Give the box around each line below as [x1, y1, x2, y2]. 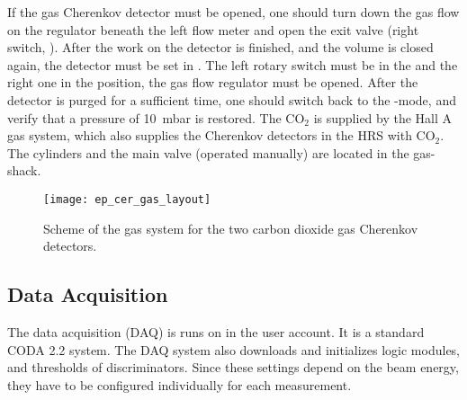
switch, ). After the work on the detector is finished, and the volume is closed [7, 38, 434, 57]
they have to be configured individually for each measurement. [7, 375, 352, 394]
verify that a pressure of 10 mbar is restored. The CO [7, 108, 305, 127]
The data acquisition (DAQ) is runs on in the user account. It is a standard [7, 322, 425, 341]
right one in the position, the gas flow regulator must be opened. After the [7, 73, 418, 92]
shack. [7, 161, 41, 180]
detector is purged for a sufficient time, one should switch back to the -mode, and [7, 90, 456, 109]
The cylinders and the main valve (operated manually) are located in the [7, 143, 409, 162]
